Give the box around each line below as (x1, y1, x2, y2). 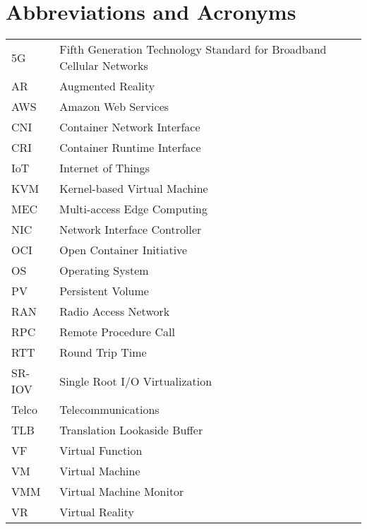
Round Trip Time (59, 344, 147, 361)
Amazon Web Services (59, 98, 169, 115)
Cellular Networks (59, 57, 148, 74)
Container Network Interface (59, 119, 200, 136)
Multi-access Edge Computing (59, 201, 207, 218)
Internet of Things (59, 160, 150, 177)
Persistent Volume (59, 283, 149, 299)
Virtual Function (59, 442, 143, 459)
